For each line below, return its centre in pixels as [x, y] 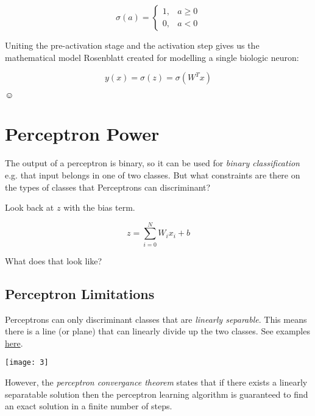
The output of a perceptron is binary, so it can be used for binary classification [152, 163]
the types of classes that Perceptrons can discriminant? [108, 187]
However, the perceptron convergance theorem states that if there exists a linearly [156, 382]
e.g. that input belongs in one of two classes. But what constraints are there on [153, 175]
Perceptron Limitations [80, 293]
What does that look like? [54, 260]
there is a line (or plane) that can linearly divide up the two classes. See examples [157, 331]
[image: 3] [27, 363]
